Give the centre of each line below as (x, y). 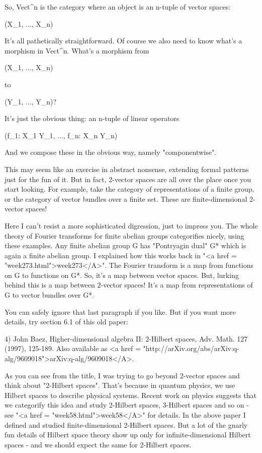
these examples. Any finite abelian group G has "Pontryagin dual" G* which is (125, 245)
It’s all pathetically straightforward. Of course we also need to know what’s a (123, 41)
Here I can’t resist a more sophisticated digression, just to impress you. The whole (131, 225)
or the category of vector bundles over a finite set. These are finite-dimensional (126, 199)
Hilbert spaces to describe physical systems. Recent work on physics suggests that (130, 395)
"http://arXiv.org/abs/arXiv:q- (191, 348)
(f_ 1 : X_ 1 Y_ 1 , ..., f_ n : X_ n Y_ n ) (61, 135)
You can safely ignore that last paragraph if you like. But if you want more (120, 312)
